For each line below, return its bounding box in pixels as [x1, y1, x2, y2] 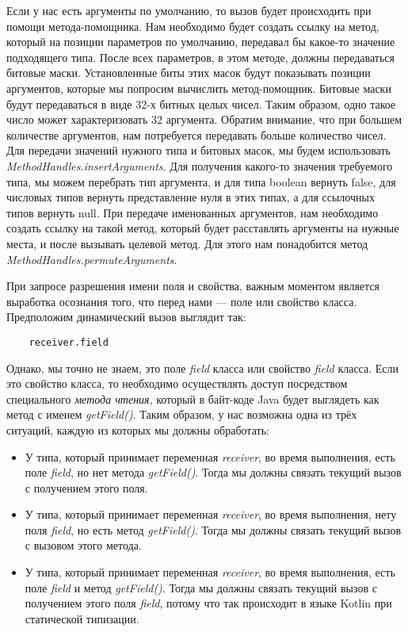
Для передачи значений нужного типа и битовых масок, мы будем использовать [6, 142, 391, 159]
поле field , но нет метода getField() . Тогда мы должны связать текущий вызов [25, 464, 402, 481]
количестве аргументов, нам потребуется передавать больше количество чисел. [6, 126, 387, 143]
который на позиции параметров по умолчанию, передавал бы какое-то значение [6, 33, 395, 50]
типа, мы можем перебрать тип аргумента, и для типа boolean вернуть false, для [6, 173, 396, 190]
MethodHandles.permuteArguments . [6, 251, 177, 267]
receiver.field [29, 336, 109, 348]
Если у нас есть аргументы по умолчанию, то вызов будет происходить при [6, 2, 372, 18]
